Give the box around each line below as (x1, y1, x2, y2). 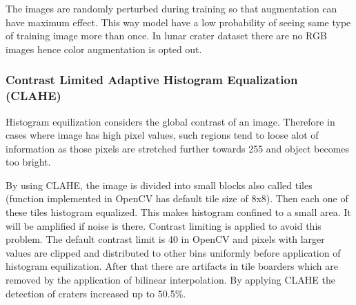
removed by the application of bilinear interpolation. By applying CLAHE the (6, 273, 335, 287)
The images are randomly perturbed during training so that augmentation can (6, 1, 337, 15)
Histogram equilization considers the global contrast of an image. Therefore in (6, 114, 335, 128)
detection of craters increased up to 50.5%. (6, 286, 186, 300)
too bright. (6, 155, 51, 169)
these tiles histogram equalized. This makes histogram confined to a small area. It (6, 205, 351, 219)
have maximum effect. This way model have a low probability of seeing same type (6, 14, 351, 29)
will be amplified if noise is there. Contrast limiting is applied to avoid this (6, 218, 322, 233)
